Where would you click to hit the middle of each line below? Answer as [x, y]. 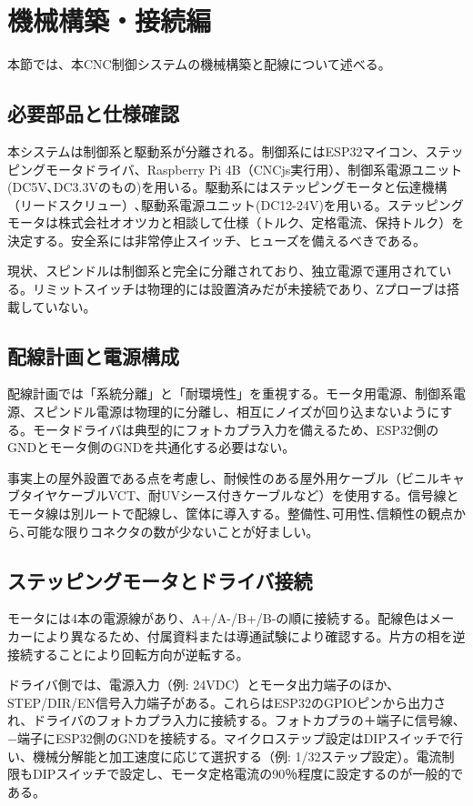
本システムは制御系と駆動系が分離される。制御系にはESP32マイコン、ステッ [236, 151]
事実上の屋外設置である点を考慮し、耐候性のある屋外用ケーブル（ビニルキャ [236, 477]
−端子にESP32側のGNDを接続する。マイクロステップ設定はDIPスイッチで [229, 737]
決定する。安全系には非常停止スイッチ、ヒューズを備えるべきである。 [216, 240]
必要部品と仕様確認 [93, 113]
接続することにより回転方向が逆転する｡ [125, 654]
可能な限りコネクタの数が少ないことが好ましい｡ [169, 531]
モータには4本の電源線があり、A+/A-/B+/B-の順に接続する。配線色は [218, 618]
